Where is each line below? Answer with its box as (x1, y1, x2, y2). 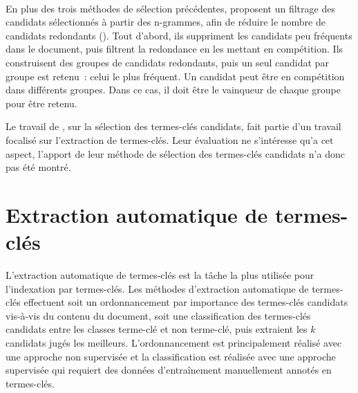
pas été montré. (6, 160, 71, 174)
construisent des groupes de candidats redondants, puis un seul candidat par (6, 55, 329, 69)
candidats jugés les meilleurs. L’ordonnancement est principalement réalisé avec (6, 336, 342, 349)
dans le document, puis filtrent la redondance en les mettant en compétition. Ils (6, 42, 343, 56)
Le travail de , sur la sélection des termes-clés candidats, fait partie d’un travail (6, 119, 341, 134)
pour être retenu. (6, 95, 77, 110)
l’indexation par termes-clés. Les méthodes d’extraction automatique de (6, 281, 309, 295)
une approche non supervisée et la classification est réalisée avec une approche (6, 349, 336, 363)
